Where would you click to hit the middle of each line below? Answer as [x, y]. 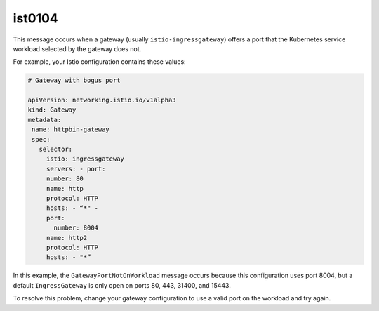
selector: [56, 150]
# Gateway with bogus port [74, 80]
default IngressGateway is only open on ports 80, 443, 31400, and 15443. [122, 285]
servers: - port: [76, 169]
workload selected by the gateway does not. [77, 48]
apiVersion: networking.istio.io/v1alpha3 [102, 100]
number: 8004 [76, 228]
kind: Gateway [52, 110]
